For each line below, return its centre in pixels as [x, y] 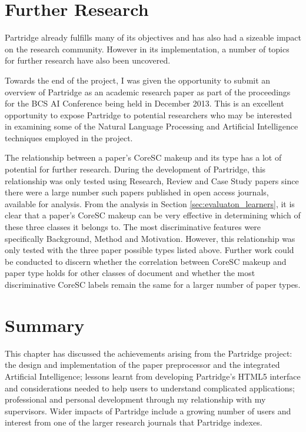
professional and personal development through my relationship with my [135, 399]
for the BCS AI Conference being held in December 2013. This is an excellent [144, 103]
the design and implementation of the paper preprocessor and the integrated [142, 365]
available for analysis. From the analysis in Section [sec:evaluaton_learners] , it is [150, 203]
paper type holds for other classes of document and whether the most [130, 273]
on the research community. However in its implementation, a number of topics [147, 49]
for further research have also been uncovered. [88, 60]
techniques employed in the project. [69, 137]
